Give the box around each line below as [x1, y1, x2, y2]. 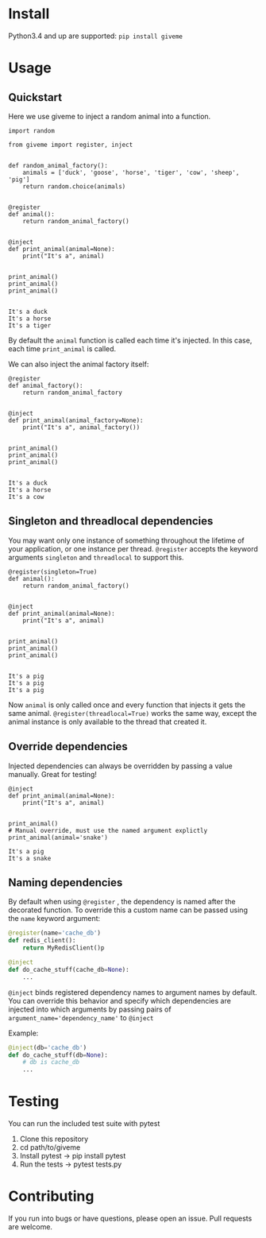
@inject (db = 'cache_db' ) [8, 1043, 87, 1051]
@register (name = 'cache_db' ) [8, 929, 102, 938]
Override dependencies [8, 740, 129, 753]
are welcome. [8, 1222, 53, 1232]
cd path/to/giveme [19, 1143, 81, 1152]
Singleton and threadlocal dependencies [8, 514, 214, 528]
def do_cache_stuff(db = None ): [8, 1050, 109, 1059]
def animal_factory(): [8, 381, 83, 389]
